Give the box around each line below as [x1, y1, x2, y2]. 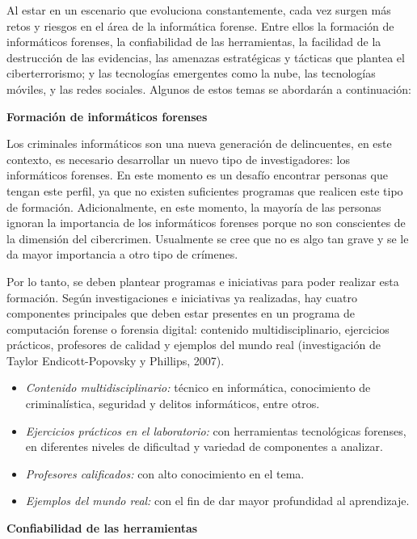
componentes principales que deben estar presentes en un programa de [6, 305, 356, 322]
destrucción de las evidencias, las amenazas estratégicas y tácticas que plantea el [6, 48, 405, 65]
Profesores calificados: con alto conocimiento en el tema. [25, 465, 305, 482]
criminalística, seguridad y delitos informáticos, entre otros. [25, 395, 320, 412]
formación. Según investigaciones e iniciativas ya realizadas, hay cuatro [6, 288, 358, 305]
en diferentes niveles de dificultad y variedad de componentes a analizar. [25, 438, 383, 455]
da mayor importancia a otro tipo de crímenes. [6, 246, 238, 263]
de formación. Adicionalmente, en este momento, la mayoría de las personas [6, 198, 381, 215]
